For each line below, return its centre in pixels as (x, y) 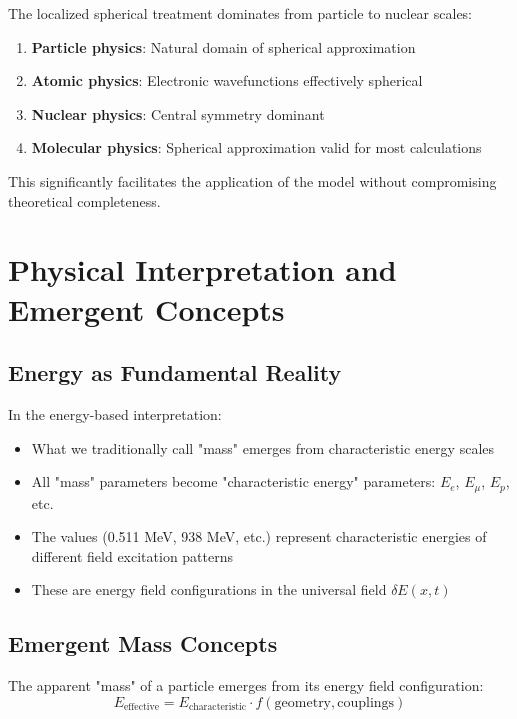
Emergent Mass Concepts (143, 643)
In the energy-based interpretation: (115, 413)
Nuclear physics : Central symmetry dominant (178, 113)
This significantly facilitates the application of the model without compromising (252, 180)
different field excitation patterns (132, 555)
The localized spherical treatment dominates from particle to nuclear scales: (240, 13)
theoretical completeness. (84, 200)
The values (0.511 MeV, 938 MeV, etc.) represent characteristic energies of (259, 536)
